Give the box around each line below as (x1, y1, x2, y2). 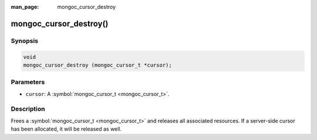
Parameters (11, 78, 45, 86)
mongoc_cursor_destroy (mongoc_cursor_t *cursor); (23, 62, 173, 68)
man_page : (11, 4, 39, 10)
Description (11, 105, 45, 113)
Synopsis (11, 36, 38, 45)
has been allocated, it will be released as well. (11, 125, 122, 132)
